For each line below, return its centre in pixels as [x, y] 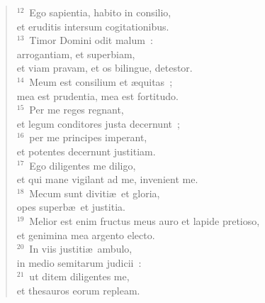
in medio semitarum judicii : [79, 262]
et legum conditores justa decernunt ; [98, 123]
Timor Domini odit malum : [91, 40]
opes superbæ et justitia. [71, 207]
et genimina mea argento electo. [86, 235]
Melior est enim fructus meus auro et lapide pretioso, [145, 220]
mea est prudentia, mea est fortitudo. [97, 95]
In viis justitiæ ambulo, [81, 249]
